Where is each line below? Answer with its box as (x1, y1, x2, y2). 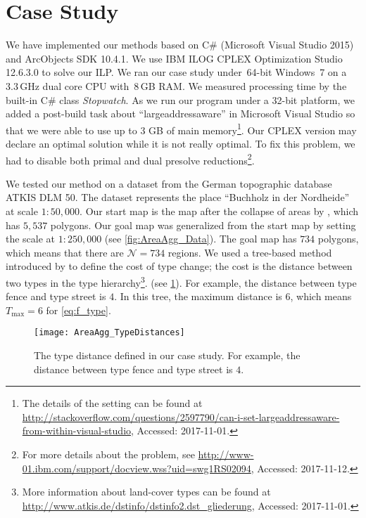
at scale (6, 203, 38, 218)
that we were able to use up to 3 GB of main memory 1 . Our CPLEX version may (6, 120, 357, 137)
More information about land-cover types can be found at (22, 484, 271, 499)
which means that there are (6, 245, 124, 259)
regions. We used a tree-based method (168, 245, 332, 259)
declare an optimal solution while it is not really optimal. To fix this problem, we (6, 136, 355, 150)
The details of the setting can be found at (22, 396, 203, 410)
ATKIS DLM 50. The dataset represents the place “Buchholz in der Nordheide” (6, 190, 350, 205)
